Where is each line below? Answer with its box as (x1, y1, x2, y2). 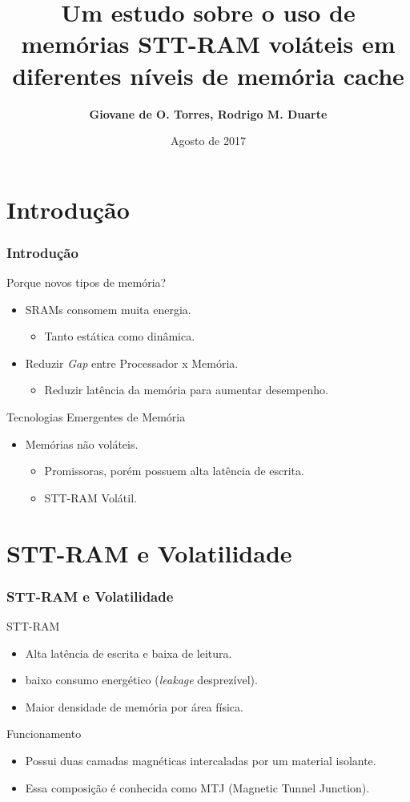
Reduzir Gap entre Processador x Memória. (25, 354, 239, 371)
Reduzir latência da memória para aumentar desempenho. (44, 381, 328, 398)
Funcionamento (6, 725, 82, 742)
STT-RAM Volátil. (44, 489, 137, 506)
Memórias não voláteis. (25, 435, 139, 452)
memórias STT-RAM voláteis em (21, 27, 396, 60)
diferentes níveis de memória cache (12, 58, 404, 91)
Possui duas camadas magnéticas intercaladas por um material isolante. (25, 752, 376, 768)
